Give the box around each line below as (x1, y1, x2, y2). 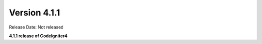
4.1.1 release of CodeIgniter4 (9, 33, 68, 39)
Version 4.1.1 (9, 7, 60, 18)
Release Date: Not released (9, 24, 64, 30)
